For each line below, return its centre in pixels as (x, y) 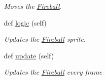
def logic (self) (25, 22)
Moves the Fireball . (33, 6)
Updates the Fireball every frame (53, 72)
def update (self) (29, 55)
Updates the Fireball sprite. (45, 39)
